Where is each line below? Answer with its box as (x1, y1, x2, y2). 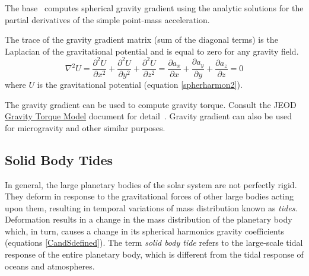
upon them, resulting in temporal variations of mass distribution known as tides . (5, 201, 298, 214)
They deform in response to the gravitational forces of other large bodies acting (5, 190, 294, 202)
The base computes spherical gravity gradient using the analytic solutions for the (5, 2, 304, 14)
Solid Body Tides (5, 150, 113, 169)
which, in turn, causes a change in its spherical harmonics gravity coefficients (5, 224, 285, 237)
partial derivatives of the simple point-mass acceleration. (5, 13, 210, 26)
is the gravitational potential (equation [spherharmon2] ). (37, 78, 243, 90)
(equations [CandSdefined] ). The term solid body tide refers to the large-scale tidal (5, 236, 303, 249)
